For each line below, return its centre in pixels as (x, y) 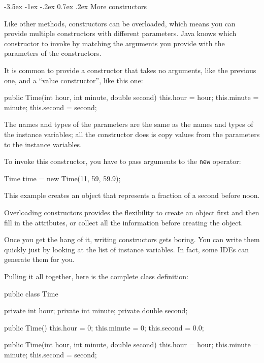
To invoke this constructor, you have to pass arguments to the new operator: (123, 161)
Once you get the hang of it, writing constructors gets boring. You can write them (132, 239)
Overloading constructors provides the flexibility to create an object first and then (132, 212)
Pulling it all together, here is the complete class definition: (96, 276)
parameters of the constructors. (53, 53)
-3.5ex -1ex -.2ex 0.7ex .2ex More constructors (76, 6)
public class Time (31, 293)
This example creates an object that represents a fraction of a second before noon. (132, 195)
